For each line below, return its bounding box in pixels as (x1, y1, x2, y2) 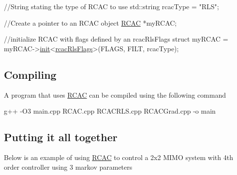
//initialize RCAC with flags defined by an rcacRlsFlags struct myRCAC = (4, 34, 228, 44)
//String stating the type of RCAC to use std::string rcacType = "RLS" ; (4, 1, 219, 11)
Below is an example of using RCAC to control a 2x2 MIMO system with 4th (4, 152, 233, 162)
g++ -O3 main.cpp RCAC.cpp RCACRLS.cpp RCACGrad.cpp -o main (4, 106, 216, 116)
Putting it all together (4, 130, 118, 145)
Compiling (4, 67, 57, 82)
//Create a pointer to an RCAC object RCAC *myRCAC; (4, 17, 177, 28)
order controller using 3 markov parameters (4, 161, 133, 172)
